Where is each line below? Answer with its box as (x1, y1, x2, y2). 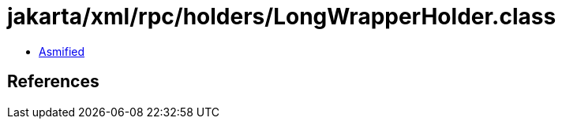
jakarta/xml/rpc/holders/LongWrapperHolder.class (7, 3, 556, 30)
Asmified (39, 44, 85, 58)
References (7, 72, 99, 92)
